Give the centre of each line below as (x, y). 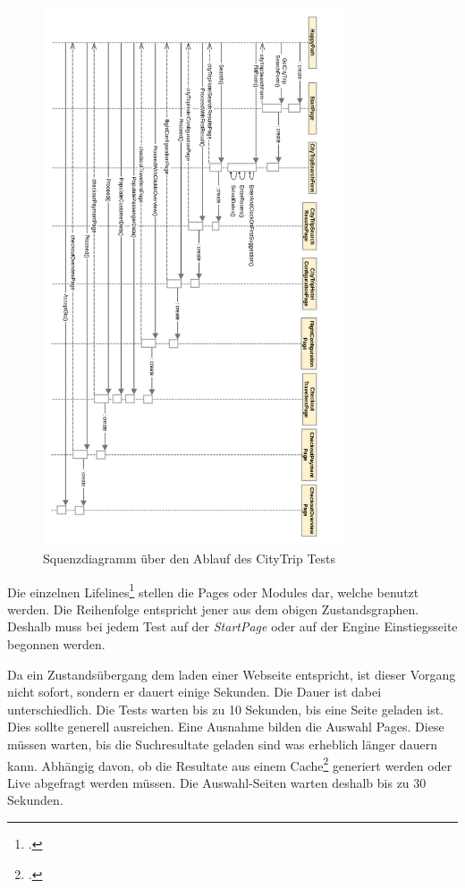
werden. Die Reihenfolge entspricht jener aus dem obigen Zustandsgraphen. (213, 609)
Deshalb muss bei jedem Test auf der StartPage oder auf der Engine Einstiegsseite (232, 626)
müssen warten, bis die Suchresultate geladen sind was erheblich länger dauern (222, 744)
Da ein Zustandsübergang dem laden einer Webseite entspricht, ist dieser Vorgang (232, 674)
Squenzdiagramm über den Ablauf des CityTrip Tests (190, 558)
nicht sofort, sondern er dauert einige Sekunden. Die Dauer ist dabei (194, 692)
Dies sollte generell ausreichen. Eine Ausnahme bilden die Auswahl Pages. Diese (226, 727)
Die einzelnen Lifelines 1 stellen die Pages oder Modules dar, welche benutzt (213, 590)
